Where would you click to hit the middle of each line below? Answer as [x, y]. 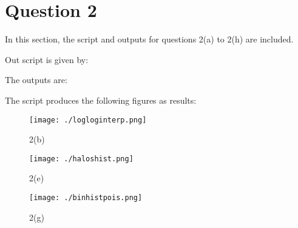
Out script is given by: [47, 59]
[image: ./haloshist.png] [81, 159]
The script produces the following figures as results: [101, 100]
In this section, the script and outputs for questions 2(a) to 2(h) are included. [149, 39]
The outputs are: [36, 80]
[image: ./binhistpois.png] [86, 198]
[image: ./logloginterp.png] [88, 120]
